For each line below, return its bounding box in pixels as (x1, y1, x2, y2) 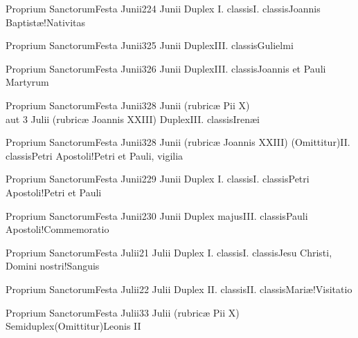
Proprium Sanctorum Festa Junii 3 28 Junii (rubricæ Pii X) (6, 97, 250, 112)
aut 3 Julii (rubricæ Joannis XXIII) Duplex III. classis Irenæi (6, 111, 260, 126)
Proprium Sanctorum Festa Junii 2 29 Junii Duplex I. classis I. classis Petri (6, 171, 310, 186)
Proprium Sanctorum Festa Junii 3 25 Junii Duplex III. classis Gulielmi (6, 38, 294, 53)
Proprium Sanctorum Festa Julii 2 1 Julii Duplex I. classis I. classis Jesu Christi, (6, 245, 332, 259)
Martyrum (6, 75, 49, 89)
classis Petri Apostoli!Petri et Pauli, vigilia (6, 148, 184, 162)
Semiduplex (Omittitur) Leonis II (6, 319, 141, 333)
